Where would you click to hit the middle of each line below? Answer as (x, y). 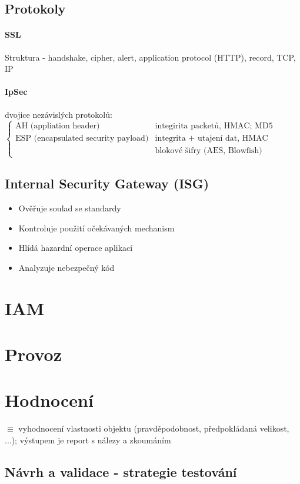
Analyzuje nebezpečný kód (66, 267)
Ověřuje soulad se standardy (70, 208)
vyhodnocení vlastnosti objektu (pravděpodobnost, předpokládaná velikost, (154, 428)
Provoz (33, 354)
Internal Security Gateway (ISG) (107, 183)
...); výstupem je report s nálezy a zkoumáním (88, 440)
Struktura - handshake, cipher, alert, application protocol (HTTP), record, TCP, (150, 57)
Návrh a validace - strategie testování (121, 471)
